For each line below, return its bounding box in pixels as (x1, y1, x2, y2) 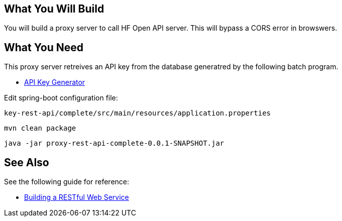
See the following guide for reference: (4, 177, 130, 186)
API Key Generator (24, 78, 85, 87)
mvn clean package (4, 124, 76, 133)
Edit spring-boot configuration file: (4, 93, 118, 102)
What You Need (4, 41, 83, 54)
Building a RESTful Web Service (24, 193, 129, 202)
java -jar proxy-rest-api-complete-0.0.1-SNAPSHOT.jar (4, 139, 224, 148)
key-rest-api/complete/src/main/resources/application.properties (4, 109, 271, 118)
